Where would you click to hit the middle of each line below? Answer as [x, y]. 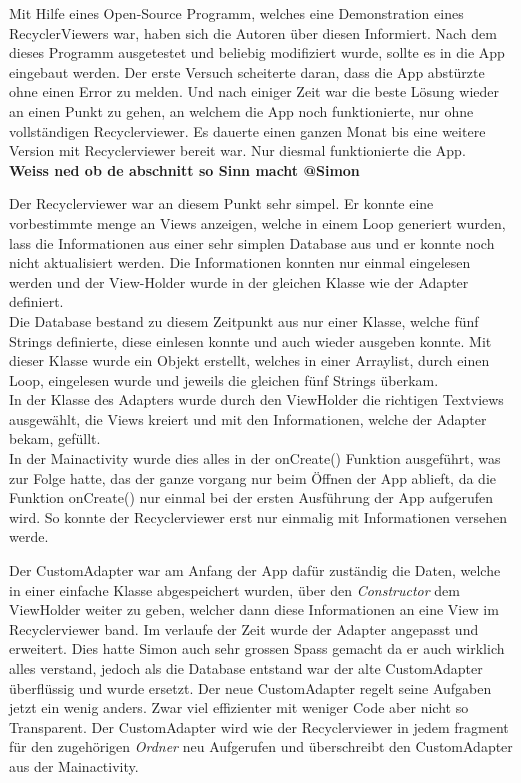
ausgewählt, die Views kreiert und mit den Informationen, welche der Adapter [248, 418]
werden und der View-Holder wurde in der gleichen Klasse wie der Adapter [239, 281]
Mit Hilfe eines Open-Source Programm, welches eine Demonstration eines [236, 13]
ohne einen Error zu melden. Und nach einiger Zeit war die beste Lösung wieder [254, 91]
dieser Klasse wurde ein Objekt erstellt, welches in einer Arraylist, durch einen [249, 360]
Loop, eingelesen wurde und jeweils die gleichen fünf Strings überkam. [224, 379]
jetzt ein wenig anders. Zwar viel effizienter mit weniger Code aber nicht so [239, 707]
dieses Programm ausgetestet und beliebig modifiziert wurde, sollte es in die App [257, 52]
